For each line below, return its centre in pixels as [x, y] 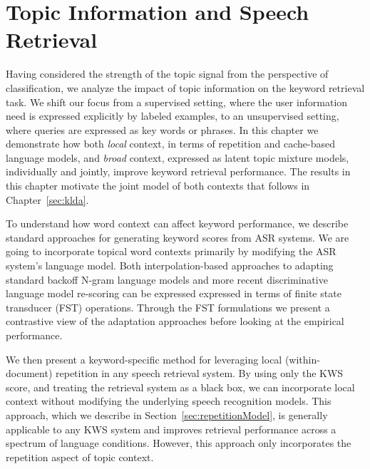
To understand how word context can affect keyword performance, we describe [177, 223]
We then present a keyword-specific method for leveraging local [144, 359]
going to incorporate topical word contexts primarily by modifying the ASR [171, 251]
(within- [302, 359]
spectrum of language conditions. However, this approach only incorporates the [179, 443]
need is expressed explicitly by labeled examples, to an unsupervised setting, [173, 116]
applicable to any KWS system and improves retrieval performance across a [171, 429]
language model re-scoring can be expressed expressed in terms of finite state [174, 293]
